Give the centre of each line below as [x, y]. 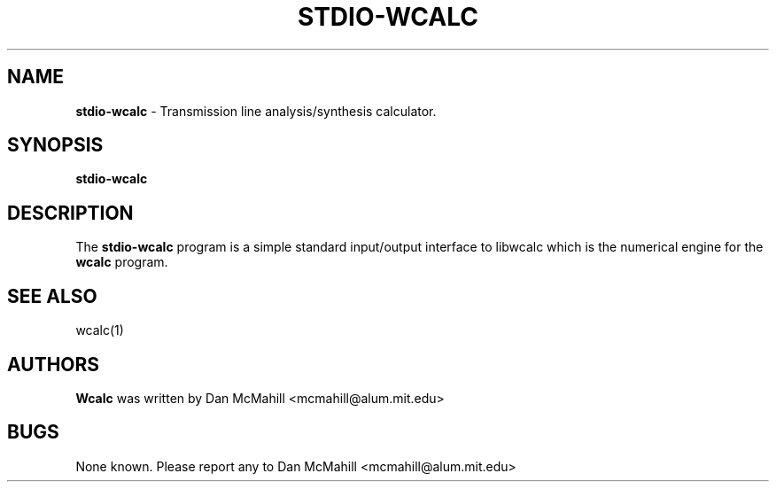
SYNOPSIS [55, 145]
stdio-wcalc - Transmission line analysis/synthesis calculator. [256, 111]
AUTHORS [54, 364]
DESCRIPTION [70, 213]
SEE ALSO [52, 296]
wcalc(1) [100, 330]
